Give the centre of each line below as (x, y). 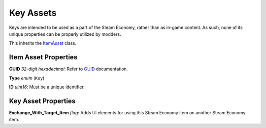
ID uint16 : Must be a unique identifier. (47, 87)
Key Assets (33, 13)
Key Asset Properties (42, 101)
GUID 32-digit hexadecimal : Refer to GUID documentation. (68, 69)
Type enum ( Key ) (27, 78)
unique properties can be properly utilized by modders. (65, 34)
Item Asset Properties (43, 57)
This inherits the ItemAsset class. (43, 43)
